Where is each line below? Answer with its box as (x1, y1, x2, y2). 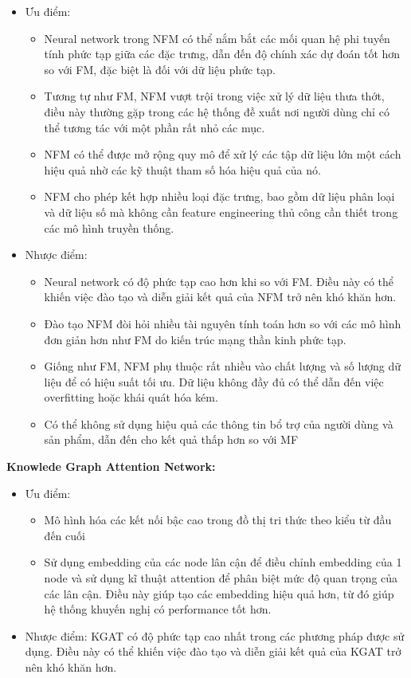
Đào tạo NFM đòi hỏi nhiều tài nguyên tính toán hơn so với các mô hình (44, 315, 401, 331)
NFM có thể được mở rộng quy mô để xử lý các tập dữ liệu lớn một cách (44, 146, 401, 163)
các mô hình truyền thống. (44, 219, 174, 236)
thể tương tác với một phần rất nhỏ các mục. (44, 119, 265, 135)
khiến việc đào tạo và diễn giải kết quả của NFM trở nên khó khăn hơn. (44, 288, 397, 305)
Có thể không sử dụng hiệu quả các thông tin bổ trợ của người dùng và (44, 415, 393, 432)
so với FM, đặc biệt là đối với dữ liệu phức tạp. (44, 61, 276, 77)
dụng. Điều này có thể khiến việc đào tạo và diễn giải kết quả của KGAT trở (25, 643, 401, 660)
